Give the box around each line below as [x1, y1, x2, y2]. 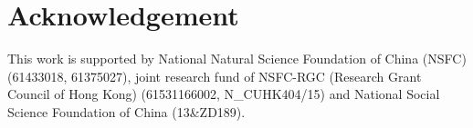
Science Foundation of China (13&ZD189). [7, 102, 246, 121]
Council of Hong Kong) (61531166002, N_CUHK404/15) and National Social [7, 84, 440, 103]
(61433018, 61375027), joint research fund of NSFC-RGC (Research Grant [7, 66, 422, 85]
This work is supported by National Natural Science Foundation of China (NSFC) [7, 49, 467, 68]
